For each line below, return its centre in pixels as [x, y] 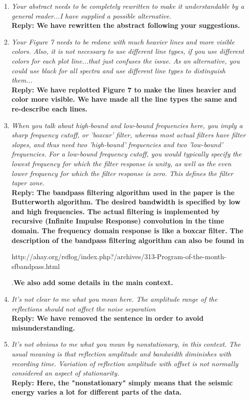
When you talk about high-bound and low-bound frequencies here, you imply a [127, 125]
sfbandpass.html [36, 266]
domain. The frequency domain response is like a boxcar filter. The [127, 231]
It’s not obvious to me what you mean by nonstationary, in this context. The [126, 344]
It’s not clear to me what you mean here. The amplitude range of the [114, 299]
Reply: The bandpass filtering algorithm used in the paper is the [123, 192]
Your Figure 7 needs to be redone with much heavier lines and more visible [123, 41]
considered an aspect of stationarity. [65, 373]
